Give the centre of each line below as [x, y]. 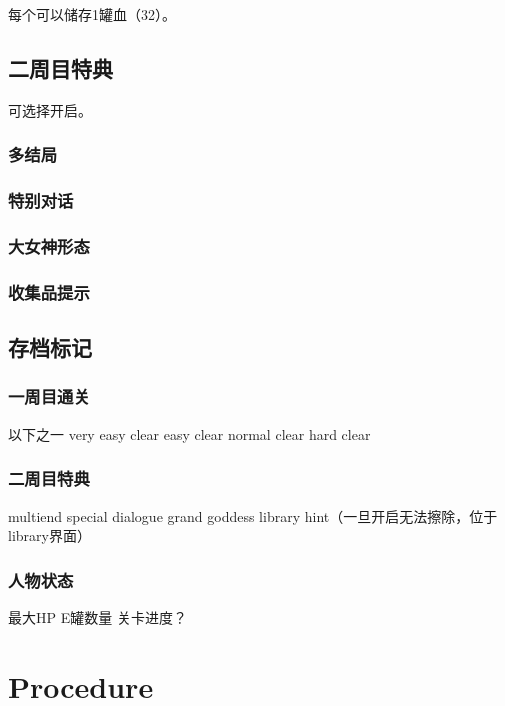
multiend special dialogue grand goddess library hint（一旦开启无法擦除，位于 [253, 515]
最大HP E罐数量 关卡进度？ [97, 616]
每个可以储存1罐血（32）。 [92, 14]
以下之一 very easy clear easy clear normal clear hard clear [189, 433]
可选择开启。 [50, 109]
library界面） [49, 535]
